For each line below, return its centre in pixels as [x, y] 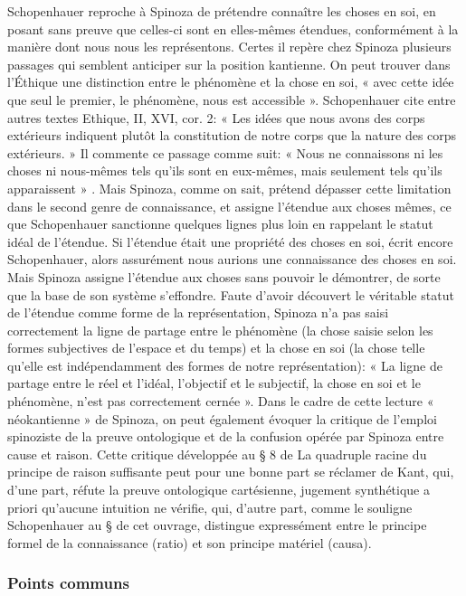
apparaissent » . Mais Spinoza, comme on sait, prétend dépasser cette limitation [229, 188]
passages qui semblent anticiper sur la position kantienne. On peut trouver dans [229, 64]
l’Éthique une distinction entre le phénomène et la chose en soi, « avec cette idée [231, 82]
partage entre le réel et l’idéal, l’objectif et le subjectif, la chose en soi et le [214, 383]
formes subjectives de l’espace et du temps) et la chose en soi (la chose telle [216, 348]
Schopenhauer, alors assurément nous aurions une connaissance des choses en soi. [232, 259]
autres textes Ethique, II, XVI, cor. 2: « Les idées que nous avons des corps [216, 117]
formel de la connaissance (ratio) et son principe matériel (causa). [190, 542]
